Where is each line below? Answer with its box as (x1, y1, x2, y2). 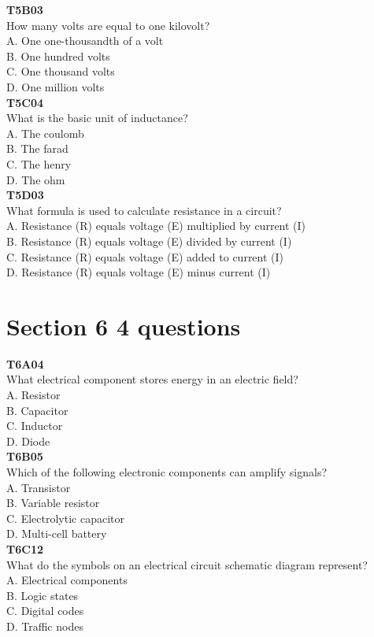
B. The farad (6, 140, 69, 157)
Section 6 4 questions (6, 309, 241, 342)
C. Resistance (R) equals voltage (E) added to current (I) (6, 248, 284, 265)
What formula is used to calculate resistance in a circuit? (6, 202, 282, 218)
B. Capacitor (6, 402, 69, 418)
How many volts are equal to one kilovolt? (6, 17, 210, 33)
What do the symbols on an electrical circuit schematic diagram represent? (6, 556, 368, 572)
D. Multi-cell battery (6, 525, 107, 542)
